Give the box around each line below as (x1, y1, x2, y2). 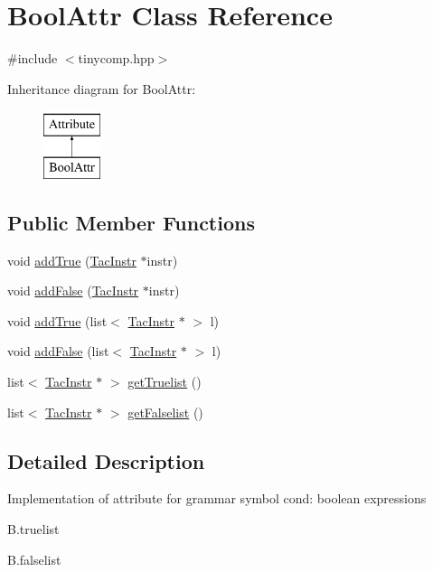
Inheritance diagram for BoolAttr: (7, 79, 196, 98)
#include (7, 49, 58, 68)
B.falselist (7, 549, 61, 568)
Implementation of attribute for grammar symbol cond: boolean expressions (7, 489, 427, 508)
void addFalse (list (7, 342, 109, 361)
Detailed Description (7, 446, 205, 474)
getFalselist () (127, 402, 203, 421)
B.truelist (7, 520, 60, 539)
